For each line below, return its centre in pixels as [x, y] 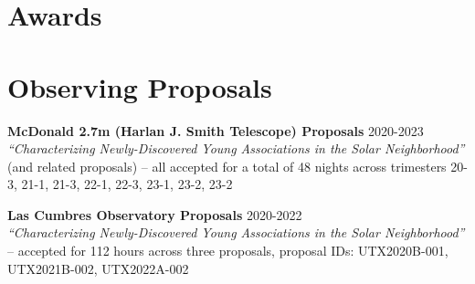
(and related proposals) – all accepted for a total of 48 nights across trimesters [227, 166]
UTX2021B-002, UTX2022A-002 [98, 268]
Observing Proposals [140, 86]
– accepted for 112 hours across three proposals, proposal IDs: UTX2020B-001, [228, 251]
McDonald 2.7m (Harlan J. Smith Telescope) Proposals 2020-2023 [216, 130]
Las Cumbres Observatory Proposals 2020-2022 [155, 214]
